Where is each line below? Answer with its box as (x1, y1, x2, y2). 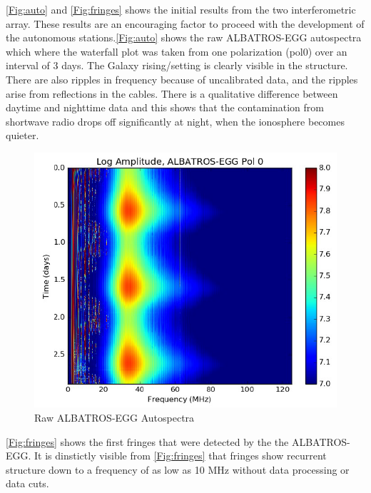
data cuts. (6, 476, 49, 491)
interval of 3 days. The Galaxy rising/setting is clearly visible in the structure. (6, 58, 348, 73)
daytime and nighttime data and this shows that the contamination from (6, 100, 324, 115)
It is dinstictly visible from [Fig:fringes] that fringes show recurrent (34, 448, 327, 463)
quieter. (6, 128, 39, 143)
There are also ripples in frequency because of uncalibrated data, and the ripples (6, 71, 358, 86)
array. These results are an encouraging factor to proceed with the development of (6, 16, 365, 31)
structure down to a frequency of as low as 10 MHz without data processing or (6, 462, 350, 477)
